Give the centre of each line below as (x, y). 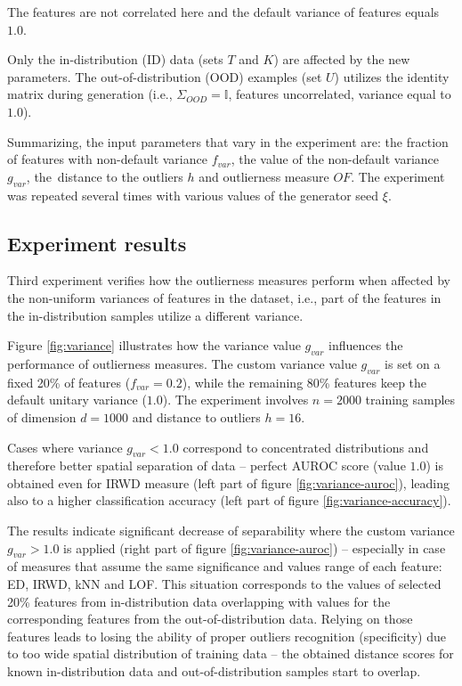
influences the (366, 345)
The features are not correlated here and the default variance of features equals (223, 12)
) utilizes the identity (392, 76)
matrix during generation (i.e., (90, 94)
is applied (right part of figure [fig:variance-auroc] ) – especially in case (255, 547)
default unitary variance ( (77, 400)
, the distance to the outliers (105, 176)
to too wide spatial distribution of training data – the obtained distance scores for (231, 653)
